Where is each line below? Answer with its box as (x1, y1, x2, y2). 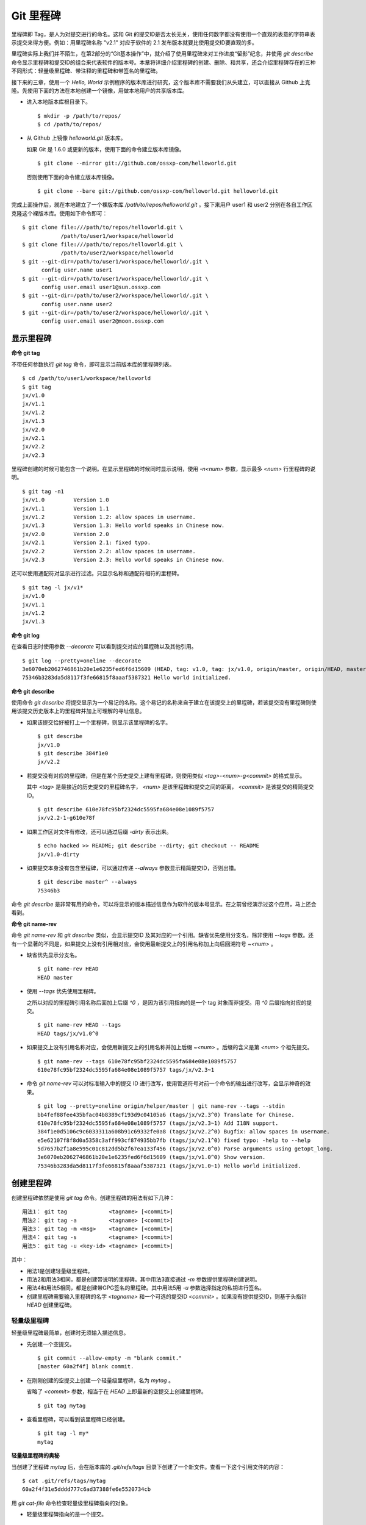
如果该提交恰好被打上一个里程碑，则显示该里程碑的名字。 (26, 719, 171, 726)
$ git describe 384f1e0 (37, 750, 109, 757)
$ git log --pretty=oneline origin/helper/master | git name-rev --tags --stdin (37, 1103, 285, 1110)
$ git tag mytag (37, 1402, 86, 1409)
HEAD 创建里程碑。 (26, 1301, 76, 1308)
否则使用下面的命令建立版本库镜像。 (26, 173, 118, 181)
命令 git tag (11, 350, 40, 357)
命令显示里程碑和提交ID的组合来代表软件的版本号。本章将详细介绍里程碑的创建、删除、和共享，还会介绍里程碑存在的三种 (11, 59, 316, 66)
